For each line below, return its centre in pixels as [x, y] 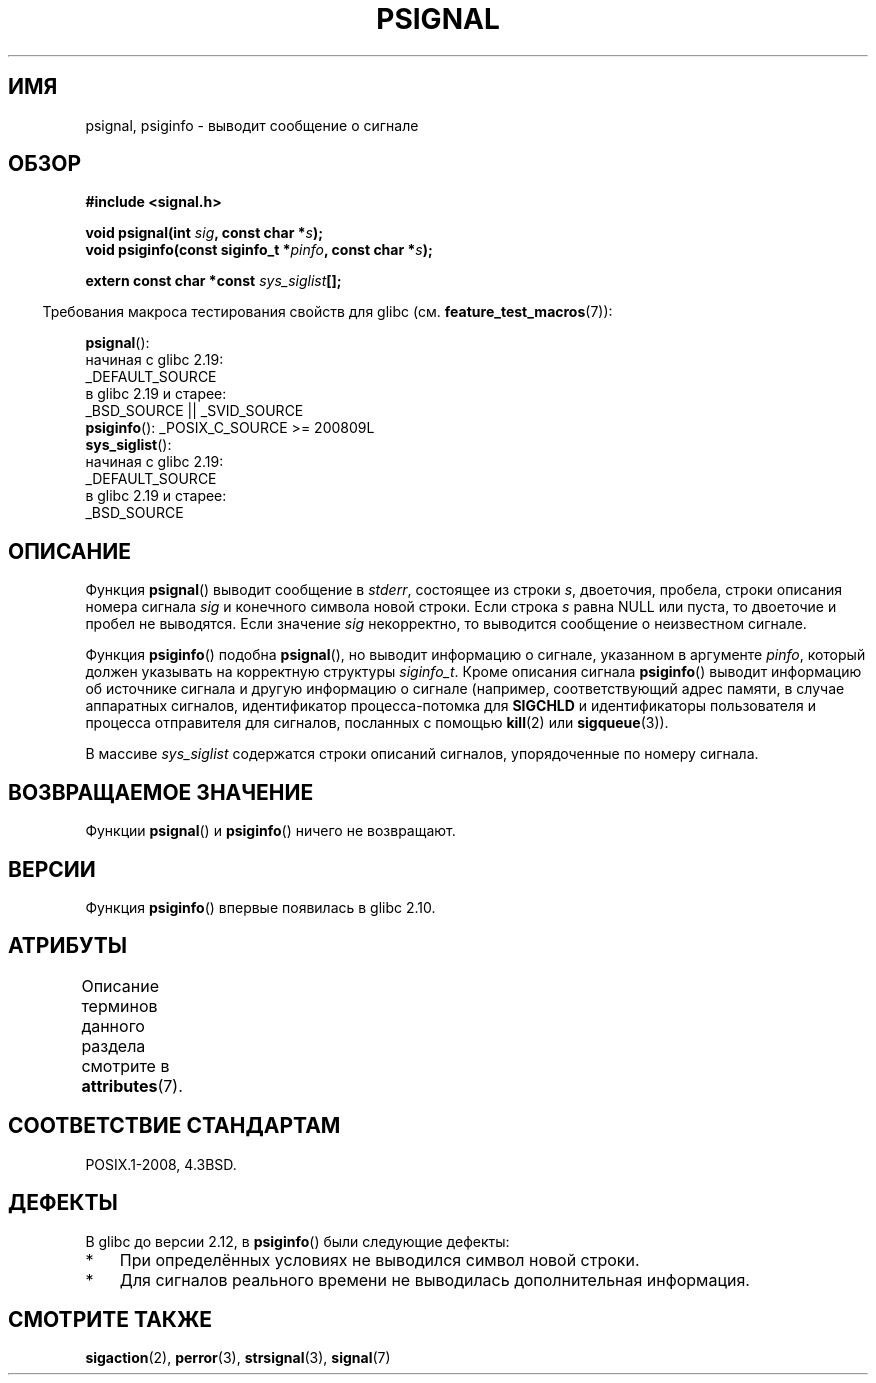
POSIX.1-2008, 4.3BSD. [161, 1164]
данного [113, 1025]
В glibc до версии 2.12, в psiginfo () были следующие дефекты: [297, 1241]
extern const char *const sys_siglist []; [213, 281]
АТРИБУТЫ [68, 946]
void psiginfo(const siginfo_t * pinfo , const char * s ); [259, 250]
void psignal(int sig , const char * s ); [204, 233]
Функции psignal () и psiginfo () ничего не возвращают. [270, 831]
